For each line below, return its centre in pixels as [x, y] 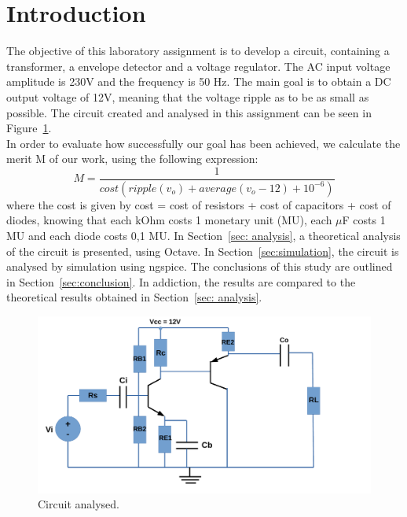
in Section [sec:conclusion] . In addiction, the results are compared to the [181, 281]
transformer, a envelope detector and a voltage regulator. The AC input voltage [198, 66]
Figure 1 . [29, 128]
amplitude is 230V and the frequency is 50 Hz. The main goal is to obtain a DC [199, 81]
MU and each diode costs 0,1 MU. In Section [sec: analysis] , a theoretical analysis [203, 235]
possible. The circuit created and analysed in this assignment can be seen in [189, 112]
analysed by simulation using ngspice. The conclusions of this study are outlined [200, 266]
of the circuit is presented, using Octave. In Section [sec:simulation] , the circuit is [203, 251]
